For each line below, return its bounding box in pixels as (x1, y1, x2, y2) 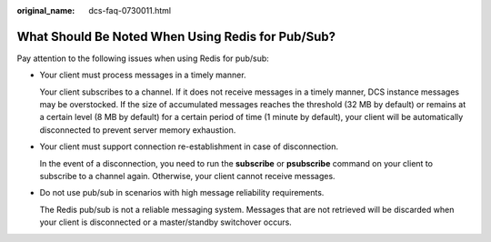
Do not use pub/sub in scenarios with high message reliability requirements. (39, 187, 325, 198)
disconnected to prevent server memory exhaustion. (39, 124, 236, 136)
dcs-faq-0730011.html (88, 5, 172, 15)
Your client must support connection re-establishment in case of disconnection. (39, 141, 339, 152)
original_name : (16, 5, 75, 15)
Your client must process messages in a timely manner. (39, 69, 246, 81)
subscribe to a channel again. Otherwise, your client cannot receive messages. (39, 171, 336, 182)
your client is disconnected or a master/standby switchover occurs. (39, 217, 293, 227)
